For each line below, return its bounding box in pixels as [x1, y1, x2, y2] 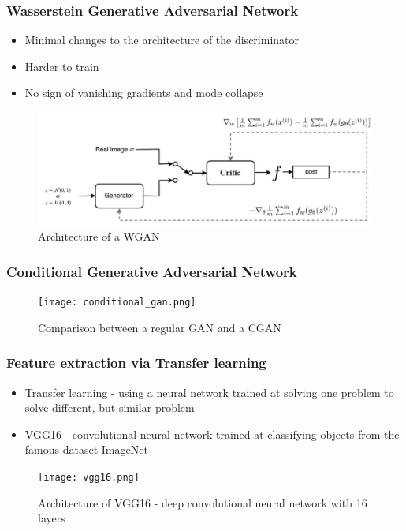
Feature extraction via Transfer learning [6, 353, 266, 372]
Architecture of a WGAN [38, 228, 160, 245]
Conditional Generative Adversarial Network [6, 261, 297, 281]
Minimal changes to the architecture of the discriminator [24, 32, 299, 48]
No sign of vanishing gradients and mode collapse [24, 84, 263, 101]
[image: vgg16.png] [38, 471, 140, 483]
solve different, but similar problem [24, 399, 195, 416]
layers [38, 510, 65, 526]
